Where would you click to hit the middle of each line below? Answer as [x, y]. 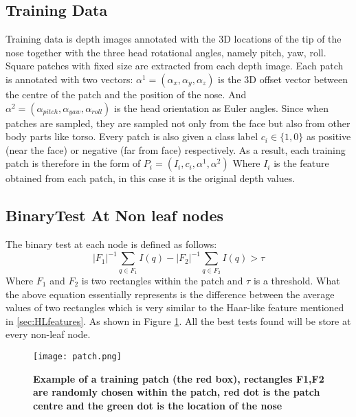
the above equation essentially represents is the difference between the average [170, 294]
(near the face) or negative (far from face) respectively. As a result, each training [176, 149]
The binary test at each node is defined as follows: [111, 244]
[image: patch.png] [77, 356]
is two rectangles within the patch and [162, 280]
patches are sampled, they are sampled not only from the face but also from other [178, 123]
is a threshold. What [297, 280]
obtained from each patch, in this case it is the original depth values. [151, 178]
